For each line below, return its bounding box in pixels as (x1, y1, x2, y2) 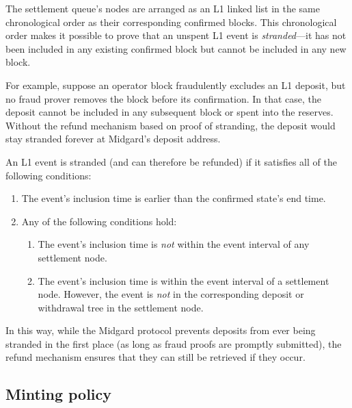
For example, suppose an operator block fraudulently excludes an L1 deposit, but (5, 77, 346, 92)
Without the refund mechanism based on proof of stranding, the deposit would (5, 118, 336, 132)
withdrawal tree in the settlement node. (38, 300, 204, 314)
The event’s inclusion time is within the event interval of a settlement (38, 273, 329, 288)
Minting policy (5, 383, 112, 405)
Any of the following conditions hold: (21, 214, 177, 228)
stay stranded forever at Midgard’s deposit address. (5, 131, 221, 146)
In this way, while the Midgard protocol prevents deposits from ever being (5, 323, 316, 337)
